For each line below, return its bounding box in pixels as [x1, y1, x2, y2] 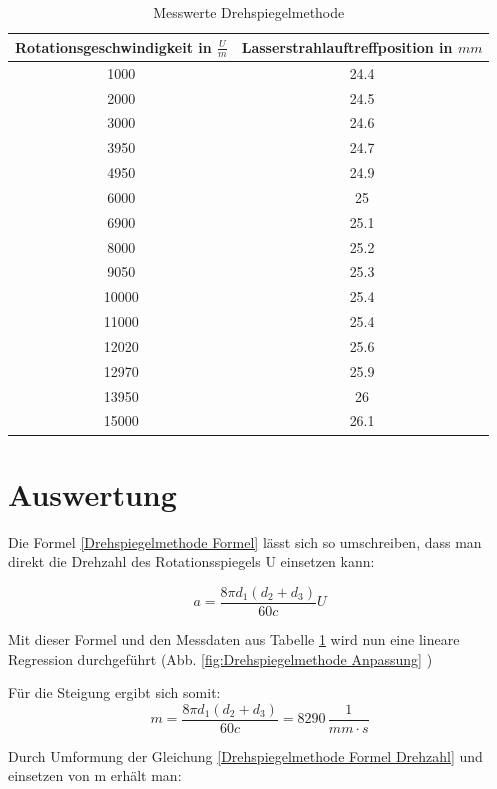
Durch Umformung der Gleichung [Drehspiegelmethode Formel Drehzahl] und [8, 745, 483, 766]
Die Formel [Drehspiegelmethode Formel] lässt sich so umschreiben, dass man [8, 531, 482, 552]
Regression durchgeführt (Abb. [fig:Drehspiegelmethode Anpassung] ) [8, 648, 433, 669]
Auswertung [8, 473, 177, 514]
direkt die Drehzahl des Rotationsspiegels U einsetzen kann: [8, 551, 375, 572]
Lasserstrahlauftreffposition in [241, 36, 453, 57]
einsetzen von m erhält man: [8, 765, 182, 786]
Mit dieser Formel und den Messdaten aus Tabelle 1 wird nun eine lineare [8, 628, 460, 649]
